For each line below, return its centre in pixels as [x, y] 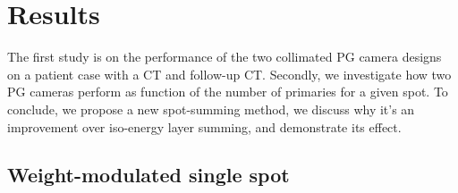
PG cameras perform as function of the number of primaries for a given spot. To [228, 92]
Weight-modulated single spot [148, 175]
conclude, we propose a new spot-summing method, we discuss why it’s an [211, 109]
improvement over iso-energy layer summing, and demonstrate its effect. [204, 126]
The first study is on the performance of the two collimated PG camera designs [225, 57]
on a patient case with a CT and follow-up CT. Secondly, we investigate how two [229, 74]
